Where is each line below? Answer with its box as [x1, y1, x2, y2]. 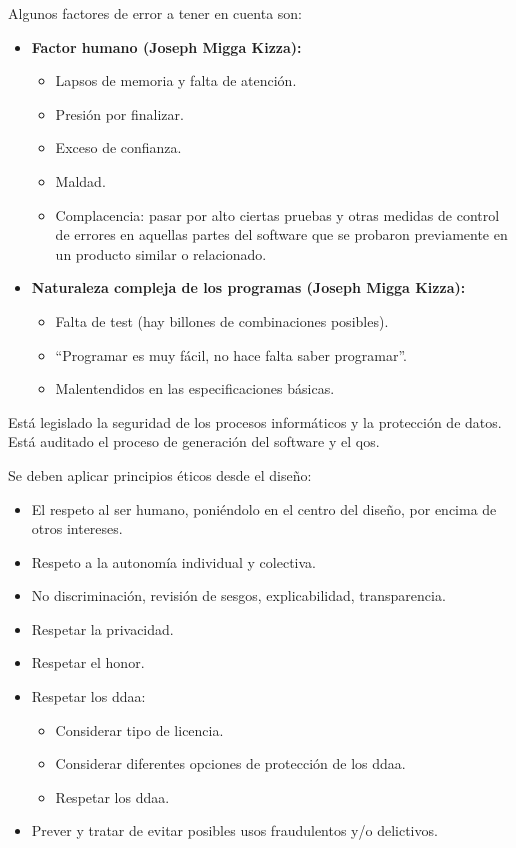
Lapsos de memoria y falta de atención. [55, 70, 297, 91]
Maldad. [55, 170, 106, 191]
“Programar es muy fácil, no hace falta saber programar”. [55, 344, 407, 365]
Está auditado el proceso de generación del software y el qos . [8, 431, 380, 452]
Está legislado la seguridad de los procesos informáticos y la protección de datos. [8, 411, 502, 432]
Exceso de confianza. [55, 137, 182, 158]
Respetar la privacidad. [31, 618, 174, 639]
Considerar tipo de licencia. [55, 719, 224, 740]
